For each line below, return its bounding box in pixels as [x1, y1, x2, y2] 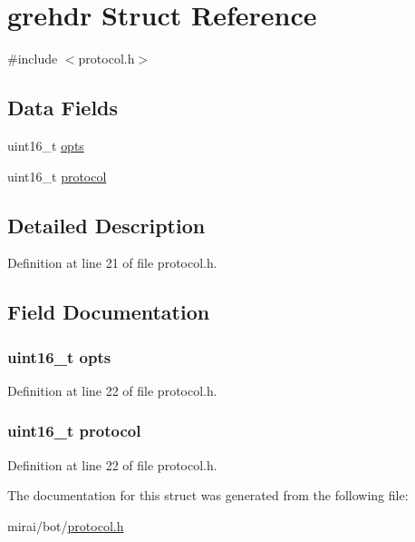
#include [7, 49, 58, 68]
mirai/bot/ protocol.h [7, 516, 124, 535]
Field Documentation [7, 298, 210, 326]
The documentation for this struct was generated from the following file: [7, 486, 409, 505]
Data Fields [7, 94, 119, 122]
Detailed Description [7, 211, 206, 239]
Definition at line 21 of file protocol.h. [7, 253, 217, 272]
